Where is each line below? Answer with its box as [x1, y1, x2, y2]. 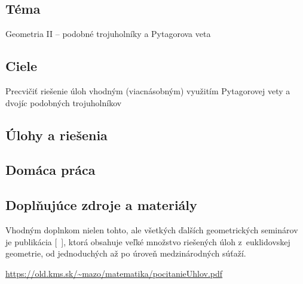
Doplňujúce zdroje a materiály [5, 196, 197, 214]
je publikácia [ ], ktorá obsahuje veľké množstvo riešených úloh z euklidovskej [5, 235, 290, 248]
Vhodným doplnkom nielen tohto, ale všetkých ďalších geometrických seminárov [5, 223, 298, 236]
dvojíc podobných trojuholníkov [5, 96, 122, 109]
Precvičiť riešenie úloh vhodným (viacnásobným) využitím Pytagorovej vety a [5, 85, 290, 97]
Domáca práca [5, 160, 96, 179]
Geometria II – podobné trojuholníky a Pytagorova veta [5, 27, 211, 40]
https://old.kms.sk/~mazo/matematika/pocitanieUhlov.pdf [5, 267, 223, 279]
